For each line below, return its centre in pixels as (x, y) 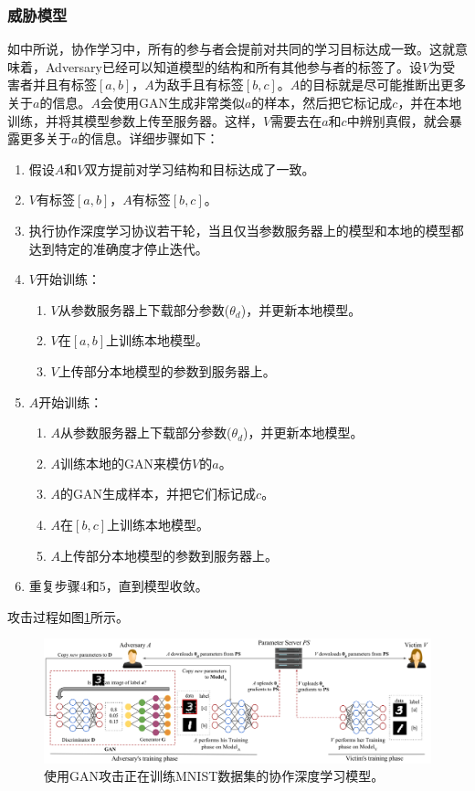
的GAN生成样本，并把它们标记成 (158, 494)
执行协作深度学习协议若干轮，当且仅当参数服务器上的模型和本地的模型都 (246, 230)
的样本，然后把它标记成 (322, 102)
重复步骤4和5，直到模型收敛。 (118, 586)
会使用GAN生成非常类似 (172, 102)
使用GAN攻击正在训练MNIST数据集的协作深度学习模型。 (214, 776)
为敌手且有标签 (199, 84)
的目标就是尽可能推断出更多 (383, 84)
